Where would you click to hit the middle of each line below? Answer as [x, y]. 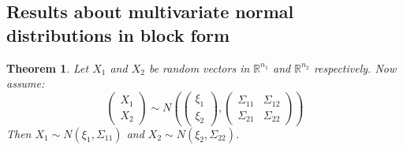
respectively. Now [355, 67]
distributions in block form [118, 34]
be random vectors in [199, 67]
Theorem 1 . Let [48, 67]
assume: [26, 83]
